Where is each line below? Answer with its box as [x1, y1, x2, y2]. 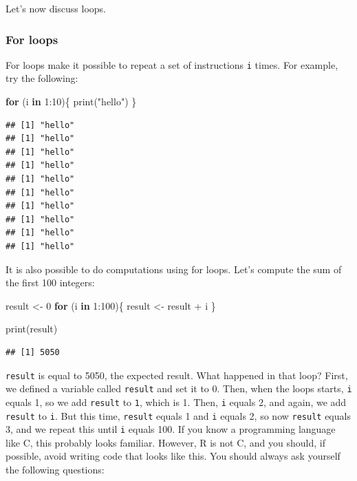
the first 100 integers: [6, 275, 95, 290]
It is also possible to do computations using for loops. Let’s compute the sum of [6, 261, 342, 276]
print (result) [6, 321, 58, 336]
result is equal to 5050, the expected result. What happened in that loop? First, [6, 367, 348, 382]
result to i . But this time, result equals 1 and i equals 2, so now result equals [6, 408, 351, 423]
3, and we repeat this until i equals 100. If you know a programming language [6, 422, 336, 436]
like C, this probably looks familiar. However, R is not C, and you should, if [6, 435, 325, 449]
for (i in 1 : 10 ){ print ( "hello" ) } [6, 94, 137, 109]
